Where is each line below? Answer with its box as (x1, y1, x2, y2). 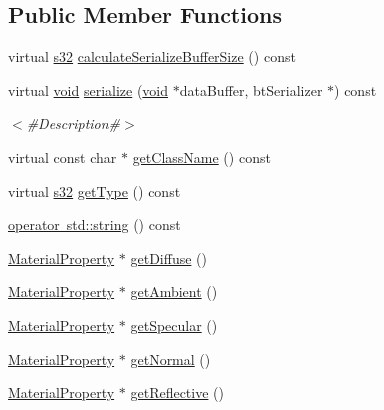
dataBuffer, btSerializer (179, 79, 323, 100)
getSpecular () (130, 314, 218, 335)
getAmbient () (130, 281, 218, 302)
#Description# (26, 113, 121, 134)
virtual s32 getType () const (8, 180, 181, 201)
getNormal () (130, 348, 211, 369)
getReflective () (130, 382, 224, 403)
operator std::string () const (8, 214, 181, 235)
